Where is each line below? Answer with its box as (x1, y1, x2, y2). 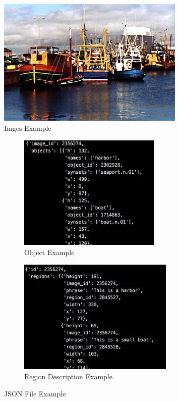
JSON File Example (4, 388, 66, 398)
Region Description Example (24, 371, 112, 381)
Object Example (24, 246, 75, 257)
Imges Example (4, 122, 51, 133)
